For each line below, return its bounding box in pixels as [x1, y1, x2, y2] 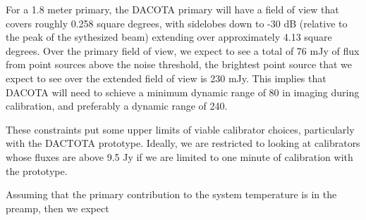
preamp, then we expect [6, 200, 109, 215]
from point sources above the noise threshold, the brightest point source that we [6, 57, 353, 72]
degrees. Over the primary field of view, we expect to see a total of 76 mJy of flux [6, 43, 360, 58]
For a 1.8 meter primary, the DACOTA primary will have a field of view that [6, 2, 339, 16]
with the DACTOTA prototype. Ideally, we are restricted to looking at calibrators [6, 136, 360, 150]
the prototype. [6, 163, 68, 178]
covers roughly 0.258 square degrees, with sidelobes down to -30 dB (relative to [6, 15, 348, 30]
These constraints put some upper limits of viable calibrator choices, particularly [6, 122, 355, 136]
